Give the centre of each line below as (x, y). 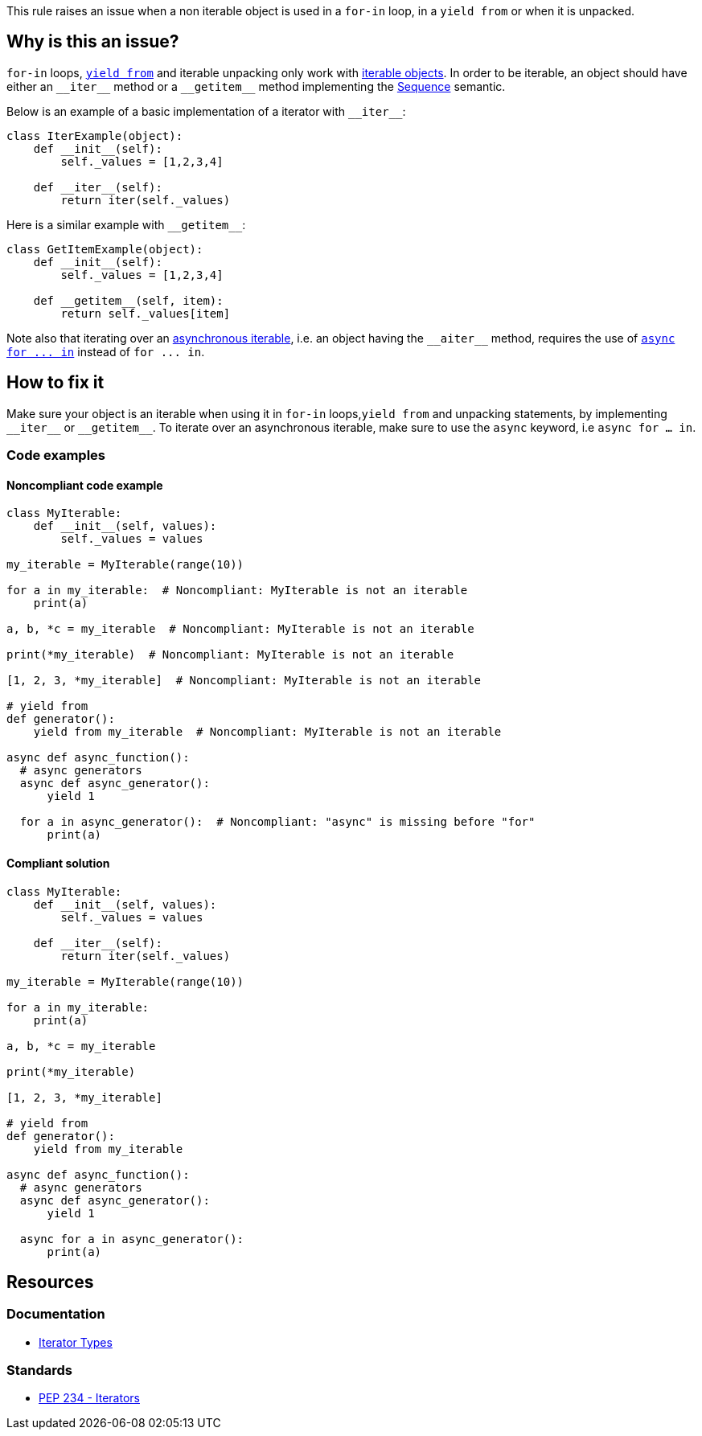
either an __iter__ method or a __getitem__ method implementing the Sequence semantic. (256, 86)
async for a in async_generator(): (132, 1239)
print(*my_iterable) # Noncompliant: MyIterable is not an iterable (230, 655)
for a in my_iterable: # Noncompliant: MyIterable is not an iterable (237, 591)
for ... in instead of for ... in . (106, 351)
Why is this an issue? (93, 42)
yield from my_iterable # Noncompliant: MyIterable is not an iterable (267, 732)
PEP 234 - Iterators (89, 1398)
